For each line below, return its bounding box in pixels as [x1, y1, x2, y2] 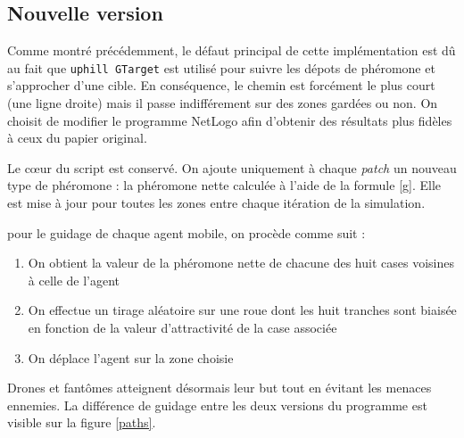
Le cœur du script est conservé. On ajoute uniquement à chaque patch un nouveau [7, 158, 457, 177]
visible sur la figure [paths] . [7, 413, 156, 432]
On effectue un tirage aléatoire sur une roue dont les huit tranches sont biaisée [28, 301, 457, 319]
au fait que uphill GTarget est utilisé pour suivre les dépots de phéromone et [7, 58, 435, 77]
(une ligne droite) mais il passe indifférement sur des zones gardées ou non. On [7, 94, 438, 112]
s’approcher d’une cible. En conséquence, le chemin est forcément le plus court [7, 76, 435, 95]
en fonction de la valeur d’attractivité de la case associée [28, 318, 337, 336]
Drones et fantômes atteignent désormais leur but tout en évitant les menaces [7, 378, 432, 397]
